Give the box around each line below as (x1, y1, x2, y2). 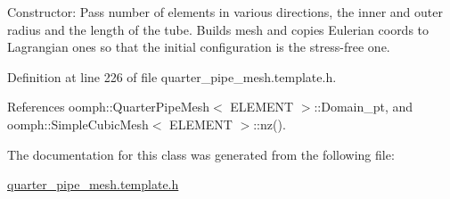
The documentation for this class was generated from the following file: (7, 145, 395, 163)
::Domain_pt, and (314, 97, 413, 116)
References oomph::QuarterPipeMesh (7, 97, 210, 116)
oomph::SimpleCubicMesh (7, 114, 149, 133)
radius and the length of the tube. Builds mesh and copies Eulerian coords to (7, 20, 430, 38)
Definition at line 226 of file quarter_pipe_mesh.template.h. (7, 67, 337, 86)
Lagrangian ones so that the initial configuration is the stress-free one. (7, 37, 390, 56)
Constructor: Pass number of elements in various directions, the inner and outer (7, 3, 443, 21)
